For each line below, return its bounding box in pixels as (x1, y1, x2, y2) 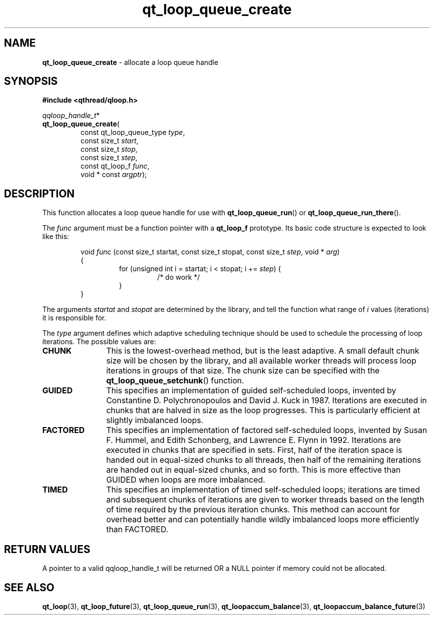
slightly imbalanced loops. (106, 415, 204, 426)
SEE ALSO (4, 581, 54, 594)
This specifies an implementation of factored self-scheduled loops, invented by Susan (106, 425, 427, 435)
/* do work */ (157, 273, 200, 282)
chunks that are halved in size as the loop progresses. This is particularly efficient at (106, 405, 420, 416)
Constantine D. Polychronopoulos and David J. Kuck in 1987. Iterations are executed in (106, 395, 427, 406)
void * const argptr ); (80, 170, 147, 179)
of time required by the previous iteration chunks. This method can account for (106, 504, 400, 515)
